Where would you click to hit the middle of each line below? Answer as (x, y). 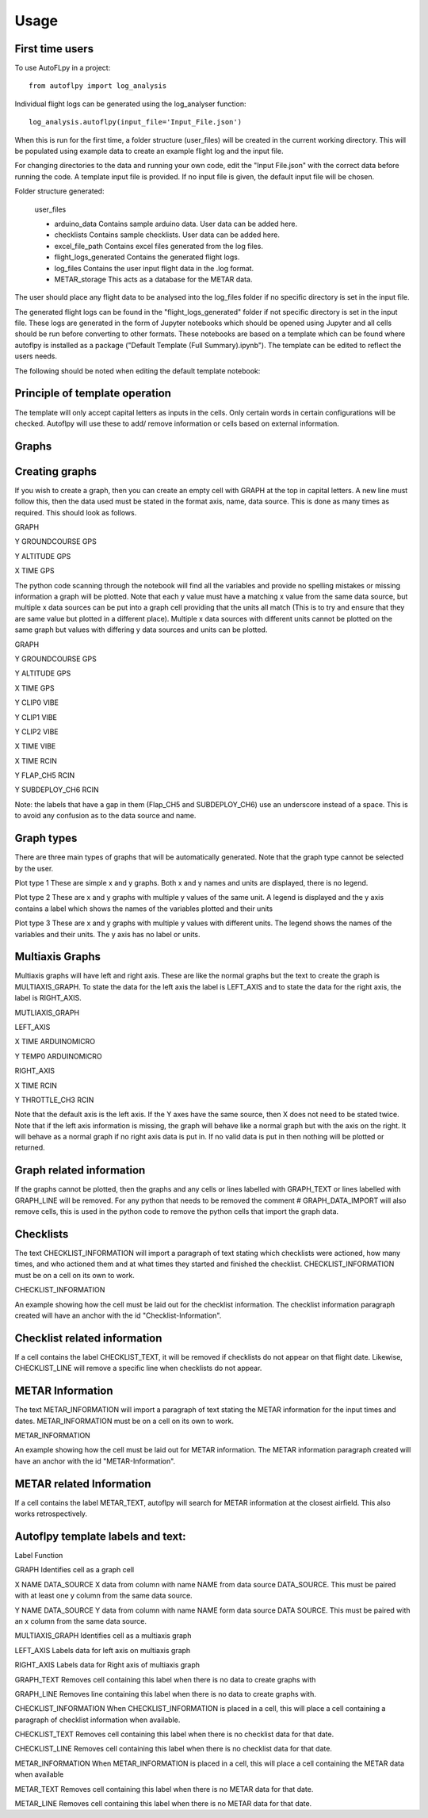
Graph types (46, 838)
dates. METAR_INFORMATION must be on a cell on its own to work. (124, 1421)
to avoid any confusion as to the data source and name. (105, 816)
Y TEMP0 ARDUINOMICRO (58, 1056)
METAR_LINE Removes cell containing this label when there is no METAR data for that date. (163, 1804)
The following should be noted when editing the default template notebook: (138, 371)
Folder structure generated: (59, 191)
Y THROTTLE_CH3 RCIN (54, 1100)
